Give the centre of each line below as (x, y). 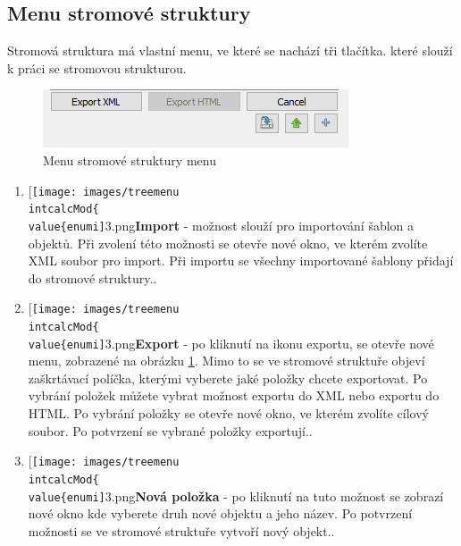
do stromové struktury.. (92, 277)
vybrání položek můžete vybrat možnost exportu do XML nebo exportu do (234, 395)
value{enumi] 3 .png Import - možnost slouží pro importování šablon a (221, 225)
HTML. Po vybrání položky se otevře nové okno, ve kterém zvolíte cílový (228, 413)
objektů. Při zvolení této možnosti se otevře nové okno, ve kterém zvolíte (228, 243)
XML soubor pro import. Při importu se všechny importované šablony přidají (241, 260)
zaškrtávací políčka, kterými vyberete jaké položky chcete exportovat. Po (228, 378)
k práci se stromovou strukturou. (97, 67)
